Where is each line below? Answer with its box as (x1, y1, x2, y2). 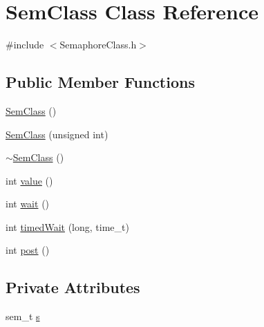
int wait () (6, 196, 50, 211)
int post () (6, 243, 50, 257)
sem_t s (6, 309, 40, 324)
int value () (6, 173, 53, 187)
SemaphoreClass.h (59, 37, 137, 52)
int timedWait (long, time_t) (6, 219, 129, 234)
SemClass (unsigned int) (6, 127, 109, 141)
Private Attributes (6, 277, 140, 298)
